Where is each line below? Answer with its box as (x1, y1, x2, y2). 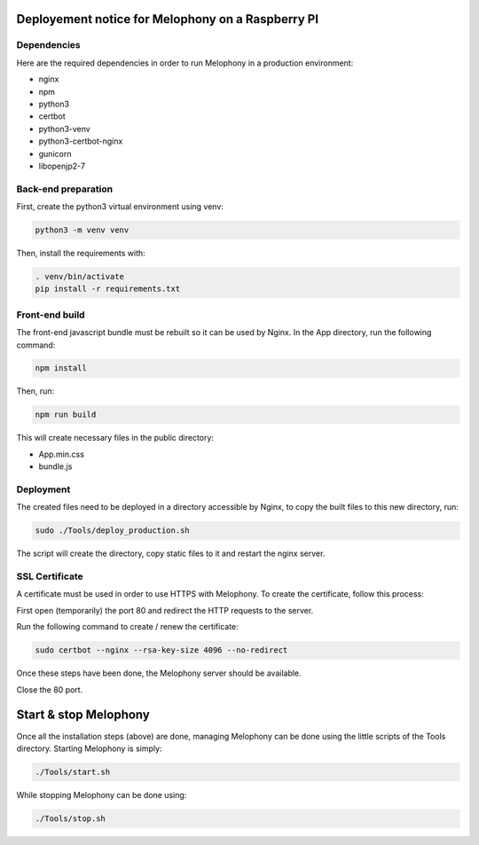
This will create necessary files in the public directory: (16, 433, 215, 443)
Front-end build (16, 309, 85, 321)
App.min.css (38, 449, 84, 459)
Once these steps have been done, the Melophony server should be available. (16, 668, 302, 678)
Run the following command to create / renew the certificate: (16, 622, 239, 632)
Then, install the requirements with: (16, 248, 145, 258)
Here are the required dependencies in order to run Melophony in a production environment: (16, 58, 354, 68)
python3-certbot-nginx (38, 136, 123, 146)
